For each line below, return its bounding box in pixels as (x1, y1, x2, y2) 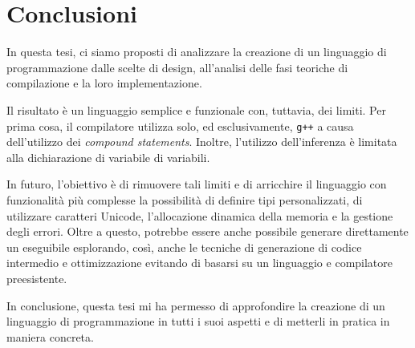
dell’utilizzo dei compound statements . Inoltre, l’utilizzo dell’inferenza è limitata (6, 133, 397, 150)
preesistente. (6, 269, 67, 286)
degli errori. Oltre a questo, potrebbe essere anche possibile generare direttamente (6, 223, 409, 240)
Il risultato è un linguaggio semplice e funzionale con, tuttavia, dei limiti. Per (6, 101, 386, 118)
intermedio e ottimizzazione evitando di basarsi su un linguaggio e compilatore (6, 254, 393, 271)
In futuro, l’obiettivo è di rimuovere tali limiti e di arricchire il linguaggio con (6, 176, 387, 192)
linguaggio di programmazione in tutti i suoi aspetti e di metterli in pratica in (6, 313, 390, 330)
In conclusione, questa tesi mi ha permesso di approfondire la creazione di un (6, 297, 385, 314)
